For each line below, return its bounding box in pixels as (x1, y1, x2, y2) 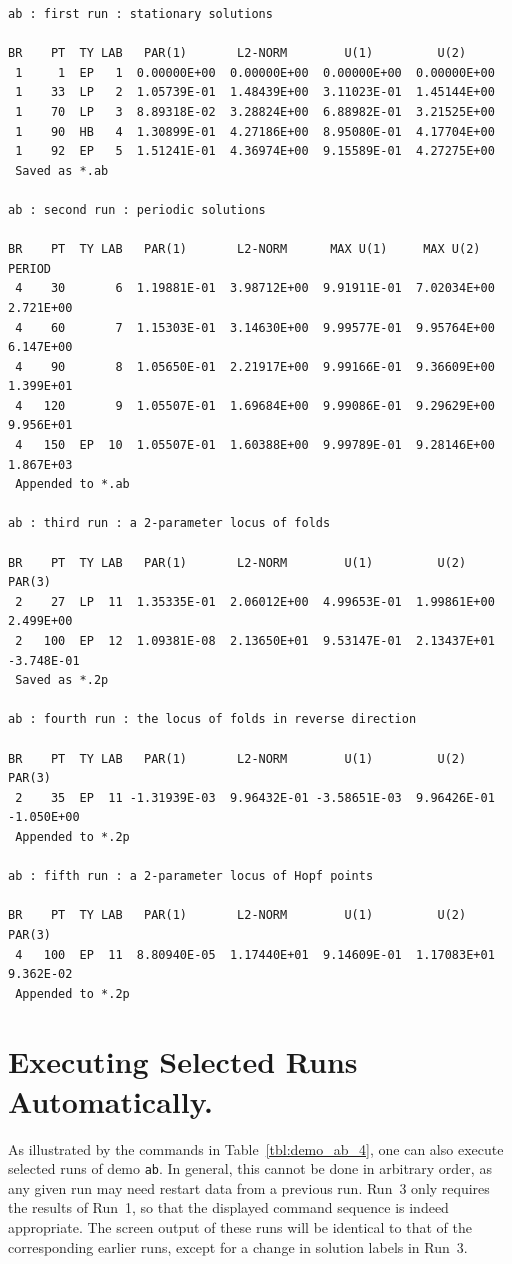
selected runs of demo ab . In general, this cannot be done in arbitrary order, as (8, 1158, 492, 1179)
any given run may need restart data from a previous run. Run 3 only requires (8, 1177, 490, 1198)
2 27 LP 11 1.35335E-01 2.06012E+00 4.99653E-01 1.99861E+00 (15, 594, 495, 609)
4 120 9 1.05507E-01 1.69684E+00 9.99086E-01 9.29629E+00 (15, 398, 495, 413)
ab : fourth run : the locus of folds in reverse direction (8, 712, 417, 727)
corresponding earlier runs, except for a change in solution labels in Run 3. (8, 1236, 468, 1257)
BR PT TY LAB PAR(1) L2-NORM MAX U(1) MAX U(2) (8, 242, 481, 257)
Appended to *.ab (15, 477, 130, 492)
